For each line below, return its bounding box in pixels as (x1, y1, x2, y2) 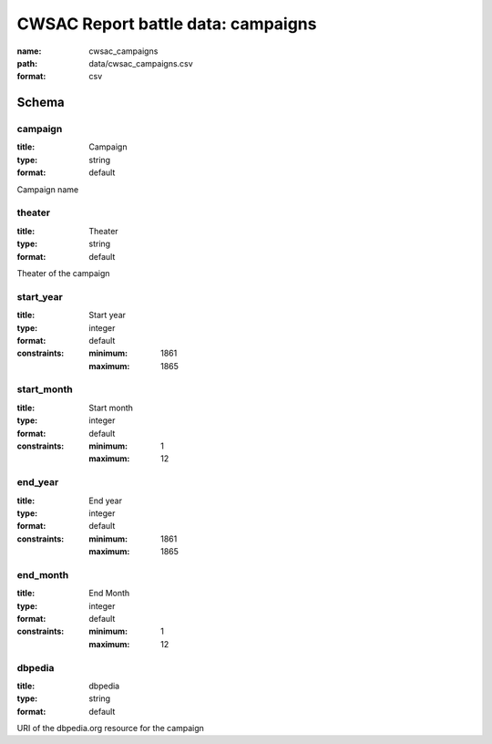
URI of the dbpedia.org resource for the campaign (16, 723, 205, 734)
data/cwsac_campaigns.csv (88, 57, 193, 68)
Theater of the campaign (16, 267, 110, 278)
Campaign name (16, 183, 79, 195)
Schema (16, 95, 66, 110)
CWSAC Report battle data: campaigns (16, 14, 317, 34)
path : (16, 57, 38, 68)
